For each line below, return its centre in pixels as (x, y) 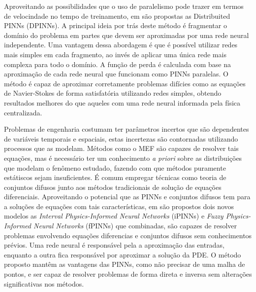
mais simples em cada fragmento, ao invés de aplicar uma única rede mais (115, 54)
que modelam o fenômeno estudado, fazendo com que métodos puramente (115, 167)
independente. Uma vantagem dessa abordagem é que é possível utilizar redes (121, 45)
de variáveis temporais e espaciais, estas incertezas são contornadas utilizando (121, 138)
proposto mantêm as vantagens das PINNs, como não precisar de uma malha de (125, 264)
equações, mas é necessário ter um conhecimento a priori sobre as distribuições (123, 158)
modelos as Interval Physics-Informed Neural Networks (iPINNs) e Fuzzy (114, 216)
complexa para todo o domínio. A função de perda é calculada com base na (117, 64)
